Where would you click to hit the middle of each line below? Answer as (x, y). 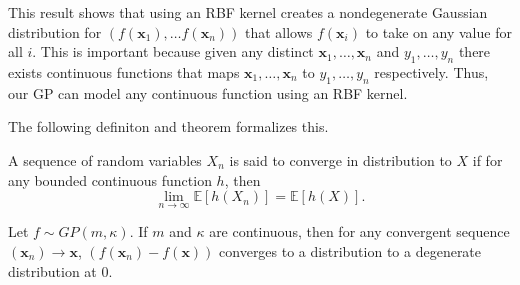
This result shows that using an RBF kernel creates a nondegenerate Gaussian (248, 12)
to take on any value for (438, 31)
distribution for (55, 31)
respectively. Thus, (431, 71)
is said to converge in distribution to (340, 159)
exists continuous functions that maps (124, 71)
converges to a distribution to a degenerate (350, 250)
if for (487, 159)
